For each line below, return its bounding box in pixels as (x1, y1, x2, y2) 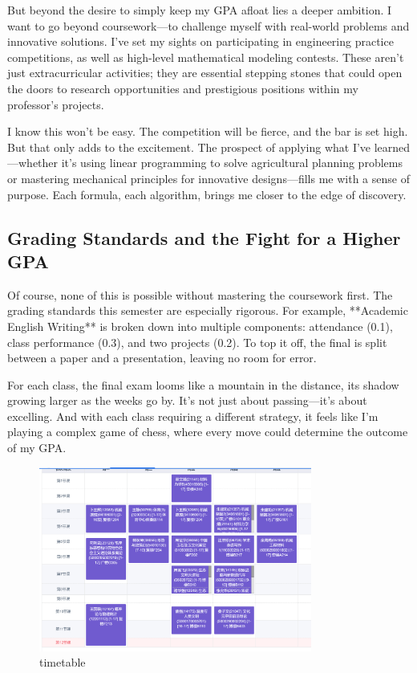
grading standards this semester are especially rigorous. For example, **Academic (7, 302, 408, 319)
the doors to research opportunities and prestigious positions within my (7, 80, 358, 96)
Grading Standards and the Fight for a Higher (7, 225, 401, 250)
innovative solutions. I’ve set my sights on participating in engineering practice (7, 33, 394, 50)
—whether (7, 154, 59, 171)
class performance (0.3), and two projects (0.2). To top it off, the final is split (7, 333, 387, 350)
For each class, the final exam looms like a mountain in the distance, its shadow (7, 376, 399, 393)
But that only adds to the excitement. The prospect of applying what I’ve (7, 138, 371, 155)
